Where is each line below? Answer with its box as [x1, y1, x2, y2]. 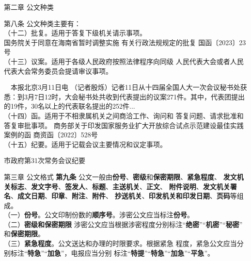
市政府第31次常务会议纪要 [4, 155, 85, 165]
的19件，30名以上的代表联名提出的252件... [4, 101, 135, 111]
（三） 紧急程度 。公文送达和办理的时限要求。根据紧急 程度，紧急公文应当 [4, 238, 237, 248]
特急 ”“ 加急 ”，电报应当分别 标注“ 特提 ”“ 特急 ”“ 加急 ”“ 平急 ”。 [27, 247, 214, 258]
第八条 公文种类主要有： [4, 18, 81, 28]
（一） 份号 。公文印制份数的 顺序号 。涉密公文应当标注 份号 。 [4, 210, 194, 220]
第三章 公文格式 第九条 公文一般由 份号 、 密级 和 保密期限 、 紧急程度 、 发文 [4, 171, 237, 181]
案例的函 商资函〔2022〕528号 [4, 130, 98, 140]
